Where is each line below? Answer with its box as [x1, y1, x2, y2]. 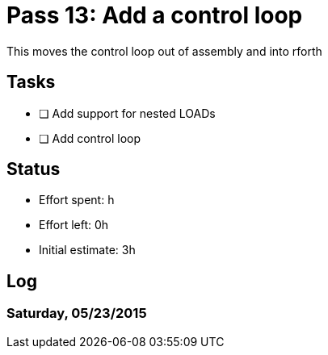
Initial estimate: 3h [39, 243, 136, 257]
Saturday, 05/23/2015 [6, 305, 147, 322]
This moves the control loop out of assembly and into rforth [6, 44, 322, 58]
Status [6, 159, 61, 180]
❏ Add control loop [39, 131, 141, 145]
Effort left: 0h [39, 218, 109, 232]
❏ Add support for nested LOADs [39, 106, 216, 120]
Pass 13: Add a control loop [6, 2, 303, 29]
